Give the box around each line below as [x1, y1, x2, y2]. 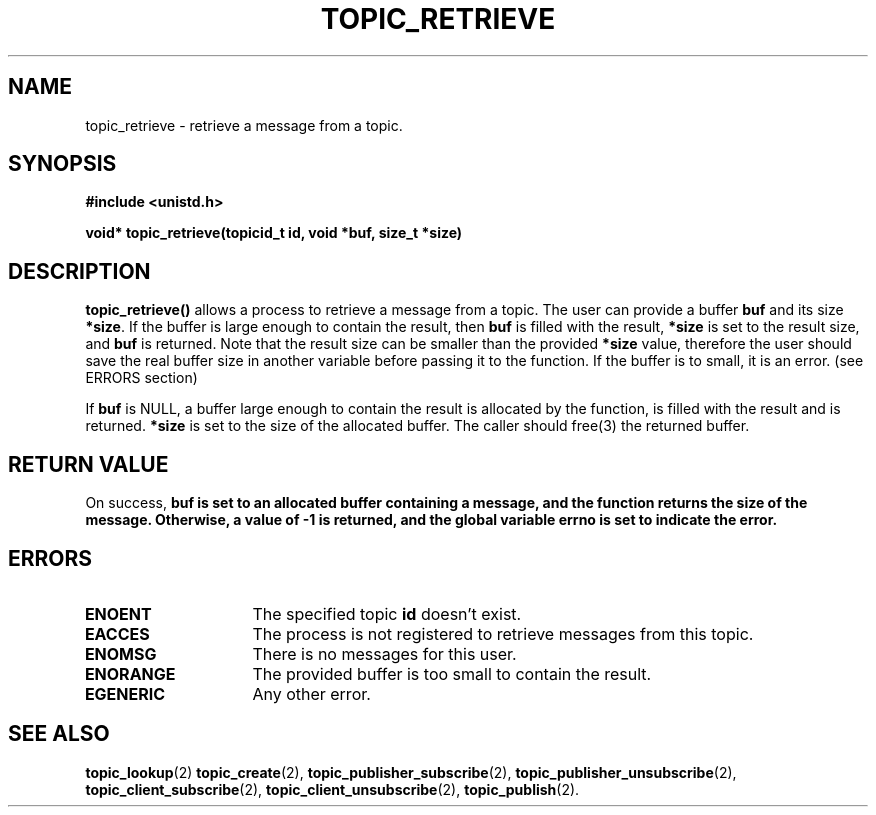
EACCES [84, 623, 150, 644]
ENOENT [84, 603, 152, 624]
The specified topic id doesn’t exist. [252, 603, 522, 624]
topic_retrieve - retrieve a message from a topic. [85, 116, 403, 134]
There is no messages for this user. [252, 643, 517, 664]
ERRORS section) [85, 369, 198, 387]
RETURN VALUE [8, 451, 169, 477]
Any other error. [252, 683, 371, 704]
